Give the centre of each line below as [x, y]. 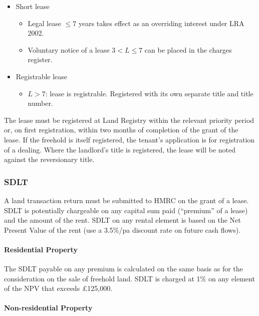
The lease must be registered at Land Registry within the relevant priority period [129, 120]
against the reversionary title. [49, 159]
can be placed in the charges [188, 49]
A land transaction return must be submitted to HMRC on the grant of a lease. [126, 200]
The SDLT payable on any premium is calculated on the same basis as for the [123, 269]
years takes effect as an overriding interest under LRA [161, 23]
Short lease [33, 6]
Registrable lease [42, 76]
